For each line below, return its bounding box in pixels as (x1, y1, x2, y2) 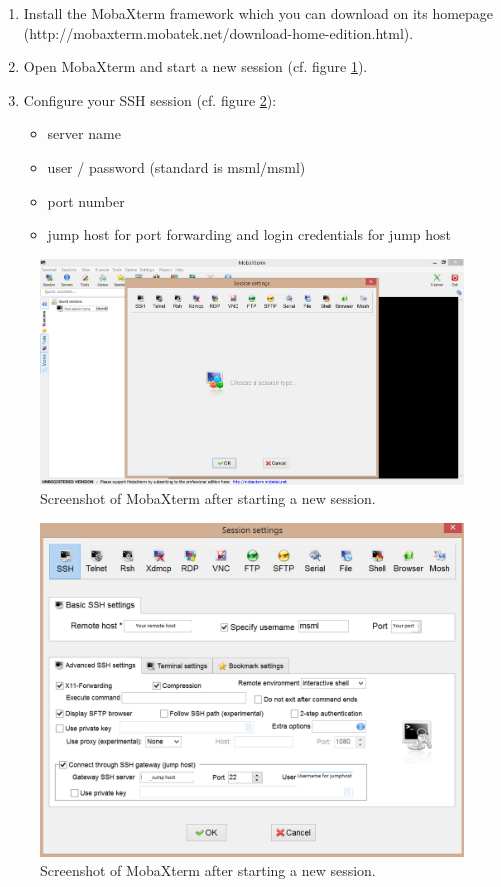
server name (47, 123, 121, 144)
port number (47, 190, 125, 211)
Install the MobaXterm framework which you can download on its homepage (23, 3, 494, 23)
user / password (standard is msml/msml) (47, 156, 306, 177)
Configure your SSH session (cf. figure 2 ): (23, 89, 277, 110)
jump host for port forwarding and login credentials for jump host (47, 224, 452, 245)
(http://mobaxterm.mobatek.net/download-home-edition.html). (23, 22, 414, 43)
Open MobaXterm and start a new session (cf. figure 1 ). (23, 56, 368, 77)
